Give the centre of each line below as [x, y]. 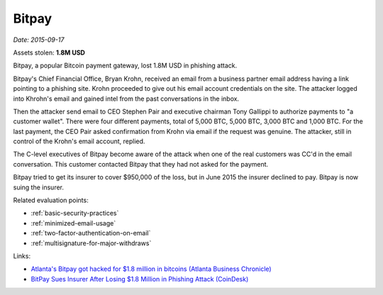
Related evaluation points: [51, 200]
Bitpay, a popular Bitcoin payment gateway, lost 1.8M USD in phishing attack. [125, 66]
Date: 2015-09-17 [39, 40]
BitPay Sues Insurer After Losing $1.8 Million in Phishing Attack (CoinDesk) [140, 279]
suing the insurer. [38, 187]
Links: [22, 256]
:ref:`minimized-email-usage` [73, 223]
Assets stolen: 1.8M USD [49, 52]
